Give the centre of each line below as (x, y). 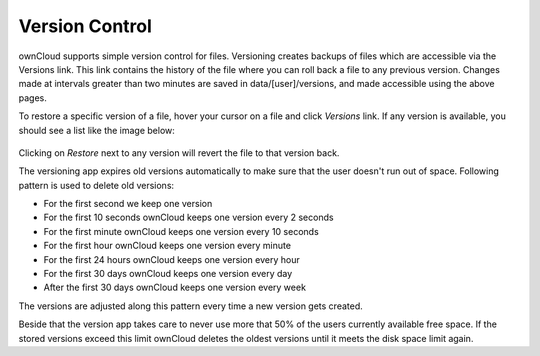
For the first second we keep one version (128, 204)
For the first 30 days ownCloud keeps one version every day (168, 274)
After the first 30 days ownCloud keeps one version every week (175, 287)
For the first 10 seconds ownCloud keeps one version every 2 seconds (188, 217)
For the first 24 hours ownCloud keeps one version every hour (171, 259)
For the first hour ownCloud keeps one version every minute (167, 246)
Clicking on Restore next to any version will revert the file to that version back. (179, 152)
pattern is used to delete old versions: (96, 185)
